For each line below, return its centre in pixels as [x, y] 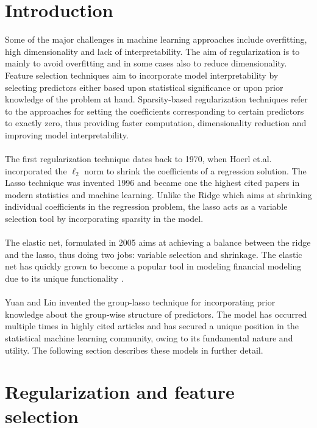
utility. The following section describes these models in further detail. [134, 350]
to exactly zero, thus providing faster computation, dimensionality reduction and [156, 123]
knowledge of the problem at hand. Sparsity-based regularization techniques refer [156, 99]
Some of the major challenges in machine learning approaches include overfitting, [156, 39]
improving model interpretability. [67, 134]
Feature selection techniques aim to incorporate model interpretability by [142, 75]
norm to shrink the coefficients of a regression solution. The [195, 170]
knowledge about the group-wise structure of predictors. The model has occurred [156, 314]
